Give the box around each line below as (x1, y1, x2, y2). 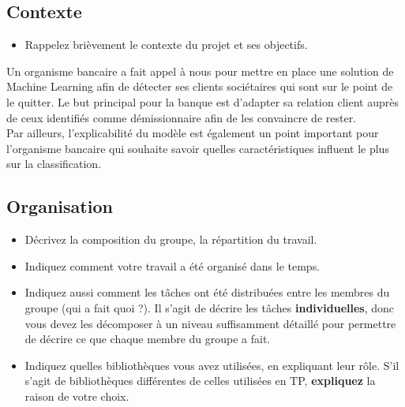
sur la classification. (6, 155, 102, 172)
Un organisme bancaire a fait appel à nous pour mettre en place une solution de (6, 62, 394, 79)
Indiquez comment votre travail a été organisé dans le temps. (24, 257, 321, 274)
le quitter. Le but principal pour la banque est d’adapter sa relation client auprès (6, 93, 399, 110)
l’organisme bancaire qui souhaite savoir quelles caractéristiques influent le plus (6, 140, 389, 156)
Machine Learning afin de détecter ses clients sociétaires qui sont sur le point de (6, 78, 393, 95)
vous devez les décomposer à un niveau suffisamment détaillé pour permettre (24, 315, 396, 331)
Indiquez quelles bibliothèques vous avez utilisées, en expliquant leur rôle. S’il (24, 357, 399, 373)
